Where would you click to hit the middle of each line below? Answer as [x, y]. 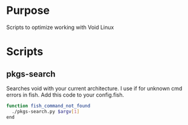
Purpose [28, 11]
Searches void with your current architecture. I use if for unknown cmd [94, 88]
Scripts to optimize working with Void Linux [60, 27]
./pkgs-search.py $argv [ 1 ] [46, 111]
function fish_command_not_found [48, 106]
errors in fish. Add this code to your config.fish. [65, 95]
